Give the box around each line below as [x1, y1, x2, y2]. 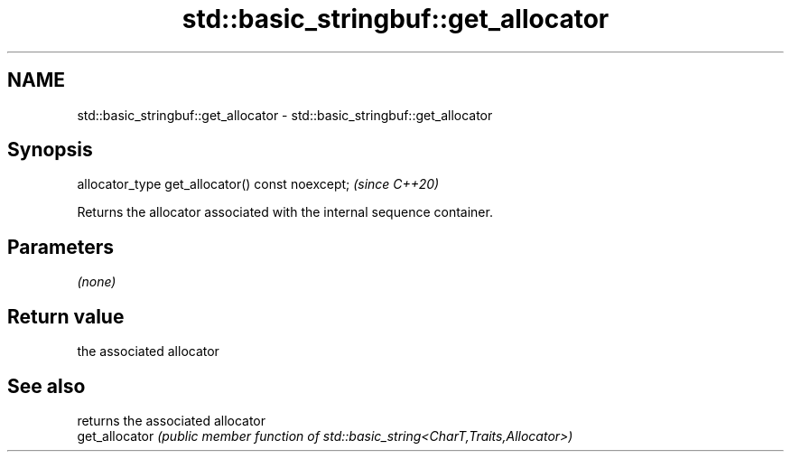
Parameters [7, 235, 114, 258]
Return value [7, 304, 125, 328]
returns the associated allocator [77, 412, 266, 428]
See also [7, 374, 86, 398]
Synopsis [7, 138, 93, 162]
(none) [77, 274, 116, 290]
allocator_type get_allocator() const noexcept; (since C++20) [77, 176, 440, 192]
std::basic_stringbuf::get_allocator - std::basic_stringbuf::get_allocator [77, 107, 493, 123]
